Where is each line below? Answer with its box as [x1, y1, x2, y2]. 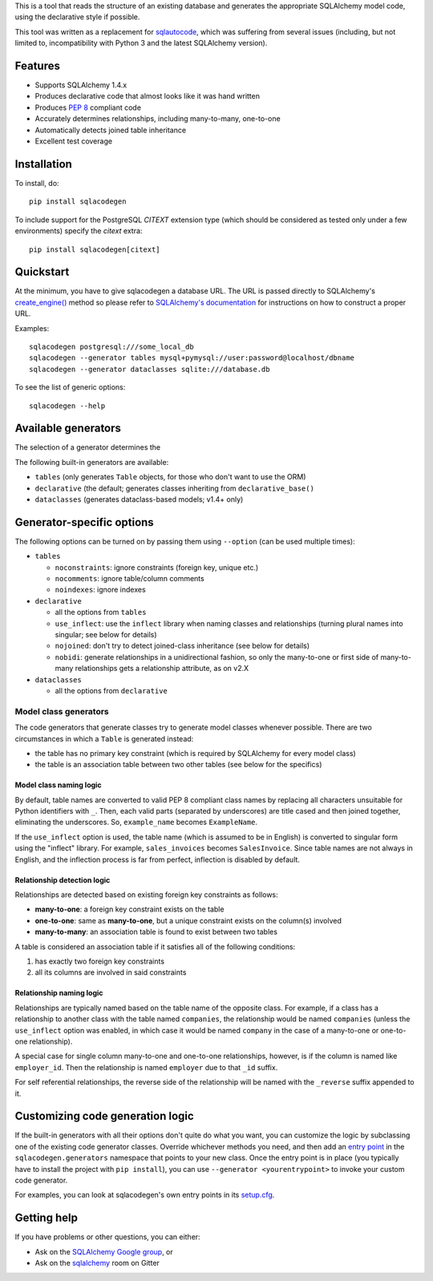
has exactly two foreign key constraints [34, 956, 164, 966]
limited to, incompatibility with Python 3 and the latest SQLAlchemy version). [14, 38, 268, 48]
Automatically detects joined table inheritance [34, 125, 187, 135]
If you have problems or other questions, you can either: [14, 1232, 200, 1242]
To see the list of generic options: [14, 382, 126, 392]
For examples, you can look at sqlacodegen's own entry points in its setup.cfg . [14, 1190, 275, 1200]
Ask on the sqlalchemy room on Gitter [34, 1259, 160, 1268]
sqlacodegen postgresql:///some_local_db [29, 341, 194, 351]
